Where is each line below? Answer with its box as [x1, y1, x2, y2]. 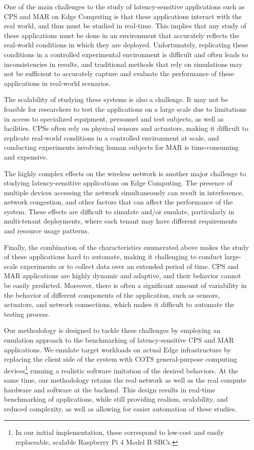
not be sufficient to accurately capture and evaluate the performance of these [4, 68, 234, 79]
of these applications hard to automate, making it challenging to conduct [4, 251, 223, 262]
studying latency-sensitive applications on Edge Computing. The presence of [4, 178, 233, 188]
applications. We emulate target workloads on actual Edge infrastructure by [4, 344, 231, 354]
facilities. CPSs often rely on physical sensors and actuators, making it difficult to [4, 123, 249, 133]
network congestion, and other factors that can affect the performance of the [4, 197, 233, 207]
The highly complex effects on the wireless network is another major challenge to [4, 168, 246, 178]
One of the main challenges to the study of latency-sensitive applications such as [4, 1, 245, 11]
